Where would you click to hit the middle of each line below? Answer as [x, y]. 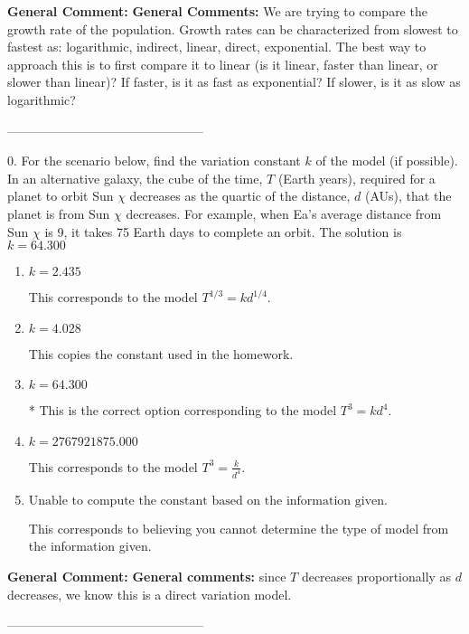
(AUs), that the [408, 196]
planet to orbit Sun [61, 196]
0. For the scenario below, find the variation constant [154, 161]
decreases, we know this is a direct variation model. [150, 594]
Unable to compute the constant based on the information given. [208, 501]
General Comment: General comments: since [147, 576]
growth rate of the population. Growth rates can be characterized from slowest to [233, 28]
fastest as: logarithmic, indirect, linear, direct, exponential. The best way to [217, 47]
